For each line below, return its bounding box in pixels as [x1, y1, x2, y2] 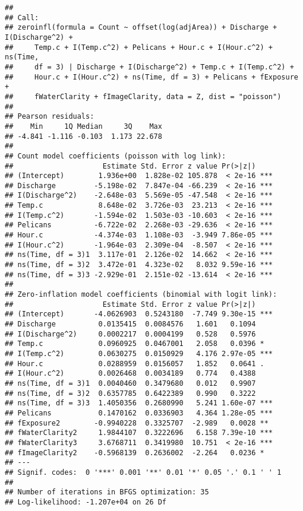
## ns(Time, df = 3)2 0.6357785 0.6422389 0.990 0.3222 [5, 389, 256, 398]
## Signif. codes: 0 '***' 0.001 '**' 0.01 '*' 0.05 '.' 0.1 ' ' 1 [5, 468, 282, 477]
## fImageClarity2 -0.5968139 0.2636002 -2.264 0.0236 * [5, 448, 264, 457]
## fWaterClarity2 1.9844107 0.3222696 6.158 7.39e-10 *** [5, 429, 273, 437]
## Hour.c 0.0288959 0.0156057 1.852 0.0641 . [5, 359, 264, 368]
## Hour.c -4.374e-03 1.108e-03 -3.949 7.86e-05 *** [5, 231, 273, 240]
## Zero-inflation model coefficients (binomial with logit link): [5, 290, 277, 299]
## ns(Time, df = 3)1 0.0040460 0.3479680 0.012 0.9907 [5, 379, 256, 388]
